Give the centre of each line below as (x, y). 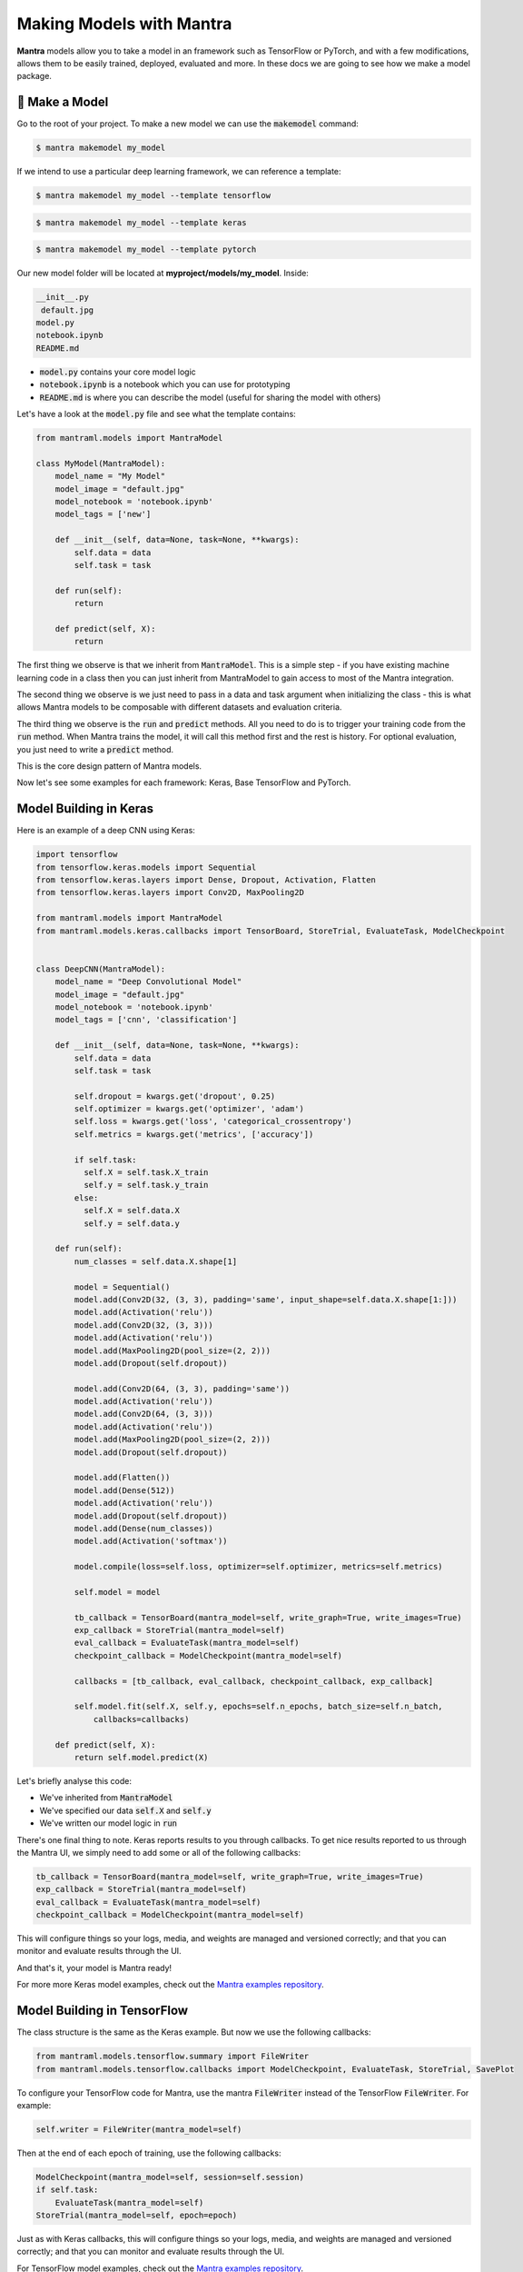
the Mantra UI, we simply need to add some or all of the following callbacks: (159, 1852)
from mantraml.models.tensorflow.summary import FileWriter (173, 2057)
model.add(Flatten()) (122, 1478)
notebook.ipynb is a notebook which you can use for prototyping (165, 384)
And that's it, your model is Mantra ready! (94, 1968)
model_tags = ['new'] (103, 514)
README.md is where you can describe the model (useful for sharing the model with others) (210, 397)
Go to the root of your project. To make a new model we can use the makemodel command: (187, 124)
